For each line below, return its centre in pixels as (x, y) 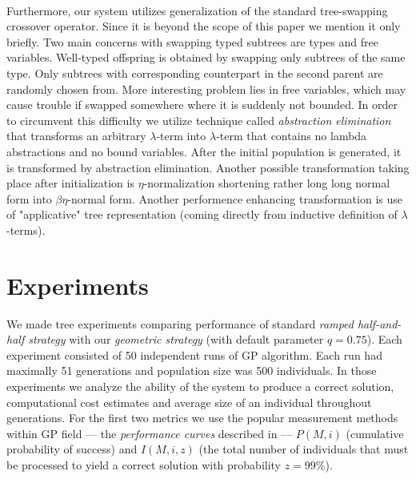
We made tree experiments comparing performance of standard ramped (180, 323)
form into (29, 198)
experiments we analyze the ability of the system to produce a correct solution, (200, 386)
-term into (181, 136)
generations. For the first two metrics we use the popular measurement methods (202, 418)
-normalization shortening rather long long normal (267, 183)
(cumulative (375, 433)
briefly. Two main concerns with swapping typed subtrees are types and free (192, 41)
